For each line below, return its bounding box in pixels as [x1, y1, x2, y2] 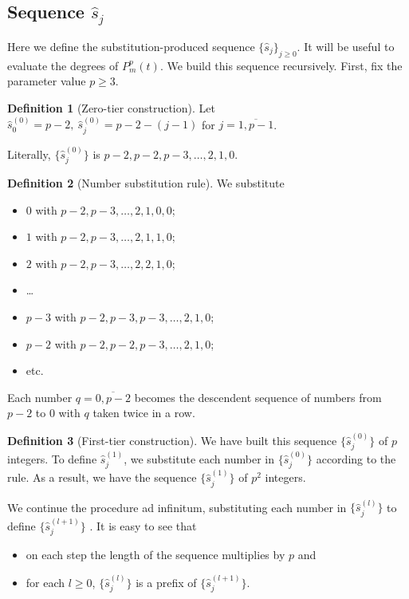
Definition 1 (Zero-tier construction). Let [7, 99, 215, 116]
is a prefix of [136, 573, 197, 590]
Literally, [7, 145, 51, 162]
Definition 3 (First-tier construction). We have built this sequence [7, 432, 337, 448]
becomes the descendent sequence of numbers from [134, 388, 382, 405]
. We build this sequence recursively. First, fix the [159, 57, 403, 73]
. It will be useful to [297, 37, 395, 54]
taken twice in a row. [92, 404, 195, 421]
